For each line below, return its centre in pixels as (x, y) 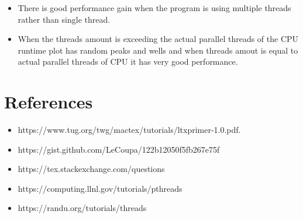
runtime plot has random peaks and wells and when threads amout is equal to (158, 50)
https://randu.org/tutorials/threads (82, 208)
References (49, 102)
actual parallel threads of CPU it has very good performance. (128, 61)
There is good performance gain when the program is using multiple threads (154, 8)
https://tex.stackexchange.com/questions (91, 169)
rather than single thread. (64, 19)
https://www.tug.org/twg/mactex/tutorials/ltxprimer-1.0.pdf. (129, 130)
